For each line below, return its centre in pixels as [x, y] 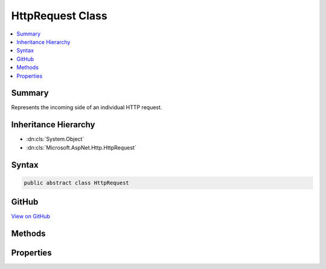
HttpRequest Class [59, 16]
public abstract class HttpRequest [76, 183]
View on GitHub [31, 217]
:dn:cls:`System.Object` [55, 139]
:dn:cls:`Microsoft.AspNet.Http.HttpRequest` [81, 147]
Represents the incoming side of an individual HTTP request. [87, 107]
